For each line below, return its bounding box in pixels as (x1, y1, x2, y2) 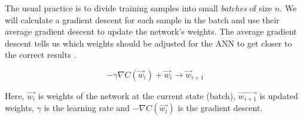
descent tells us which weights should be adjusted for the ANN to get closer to (5, 36, 292, 49)
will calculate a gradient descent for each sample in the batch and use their (5, 13, 280, 26)
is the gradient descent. (177, 101, 263, 114)
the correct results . (5, 48, 76, 61)
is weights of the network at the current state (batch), (38, 89, 235, 101)
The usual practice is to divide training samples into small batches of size (5, 2, 273, 14)
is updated (259, 89, 298, 101)
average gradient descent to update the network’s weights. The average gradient (5, 25, 297, 38)
